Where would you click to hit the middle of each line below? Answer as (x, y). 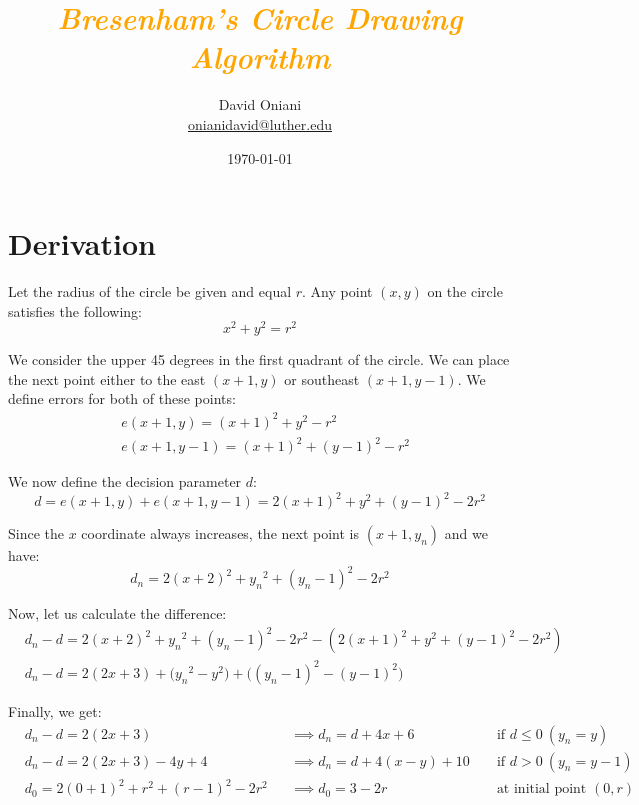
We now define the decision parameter (125, 481)
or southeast (322, 378)
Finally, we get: (55, 710)
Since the (36, 533)
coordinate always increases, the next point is (220, 533)
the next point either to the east (107, 378)
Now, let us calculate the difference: (117, 613)
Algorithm (260, 57)
